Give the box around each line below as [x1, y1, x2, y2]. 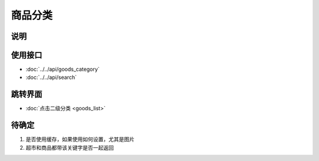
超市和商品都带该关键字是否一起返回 [25, 144, 114, 151]
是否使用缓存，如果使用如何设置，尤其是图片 [25, 136, 135, 143]
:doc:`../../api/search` [25, 74, 77, 81]
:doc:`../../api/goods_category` [25, 65, 100, 73]
